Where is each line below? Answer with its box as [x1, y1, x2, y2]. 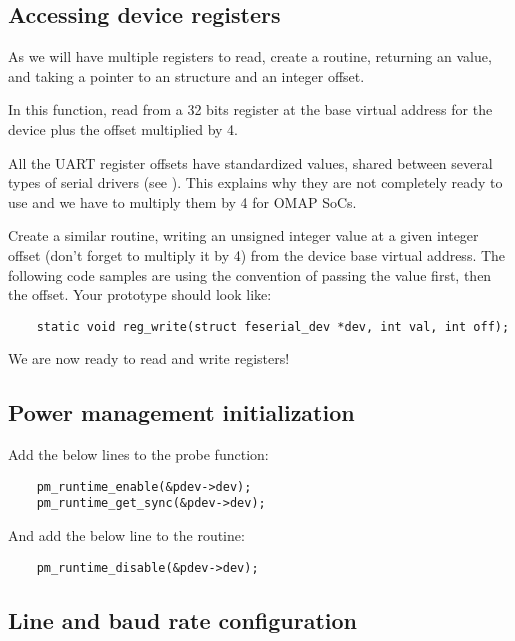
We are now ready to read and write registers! [8, 348, 290, 369]
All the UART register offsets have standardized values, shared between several [8, 152, 493, 173]
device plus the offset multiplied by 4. [8, 118, 238, 139]
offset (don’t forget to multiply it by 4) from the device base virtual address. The [8, 244, 506, 265]
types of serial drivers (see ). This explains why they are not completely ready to [8, 172, 503, 193]
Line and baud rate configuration [8, 604, 358, 635]
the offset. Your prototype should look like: [8, 284, 272, 305]
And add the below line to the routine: [8, 525, 245, 546]
